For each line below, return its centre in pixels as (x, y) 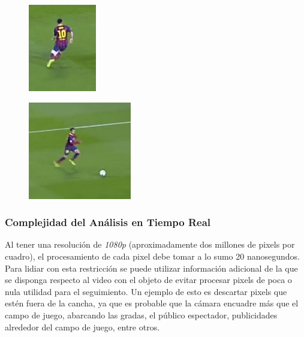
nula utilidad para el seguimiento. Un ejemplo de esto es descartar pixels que (146, 291)
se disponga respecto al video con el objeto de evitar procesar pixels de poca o (148, 280)
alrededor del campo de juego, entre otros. (82, 327)
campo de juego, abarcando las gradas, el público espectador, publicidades (141, 315)
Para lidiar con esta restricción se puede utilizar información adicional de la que (151, 268)
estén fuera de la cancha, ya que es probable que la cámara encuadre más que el (152, 303)
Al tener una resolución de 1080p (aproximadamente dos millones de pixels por (150, 244)
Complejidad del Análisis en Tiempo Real (108, 222)
